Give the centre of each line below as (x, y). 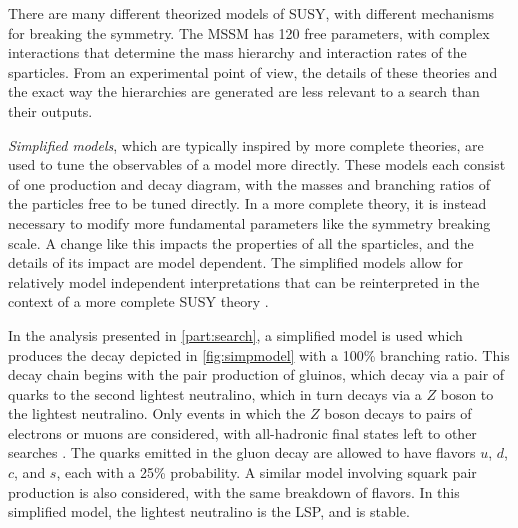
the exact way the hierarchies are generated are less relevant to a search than (244, 91)
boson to (467, 393)
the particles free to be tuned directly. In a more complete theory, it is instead (247, 203)
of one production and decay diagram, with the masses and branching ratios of (249, 183)
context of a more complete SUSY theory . (138, 301)
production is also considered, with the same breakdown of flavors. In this (234, 491)
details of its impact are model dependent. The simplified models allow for (235, 262)
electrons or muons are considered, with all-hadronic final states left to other (242, 432)
